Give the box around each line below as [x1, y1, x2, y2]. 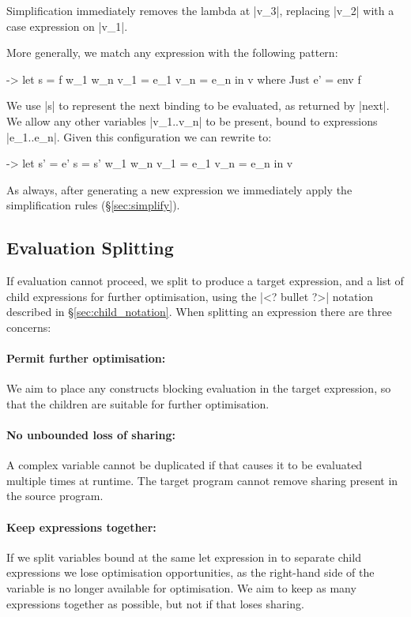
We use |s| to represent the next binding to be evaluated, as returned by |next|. [6, 97, 390, 114]
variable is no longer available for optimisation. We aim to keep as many [6, 580, 356, 596]
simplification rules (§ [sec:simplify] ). [6, 197, 180, 213]
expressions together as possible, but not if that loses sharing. [6, 595, 304, 611]
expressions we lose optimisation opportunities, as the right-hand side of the [6, 564, 375, 581]
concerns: [6, 318, 51, 335]
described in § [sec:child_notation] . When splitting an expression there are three [6, 303, 392, 320]
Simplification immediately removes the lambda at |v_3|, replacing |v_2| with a [6, 2, 394, 18]
